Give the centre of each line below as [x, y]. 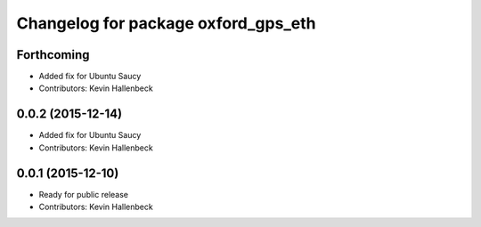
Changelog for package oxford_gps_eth [166, 23]
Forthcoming [53, 55]
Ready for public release [84, 194]
